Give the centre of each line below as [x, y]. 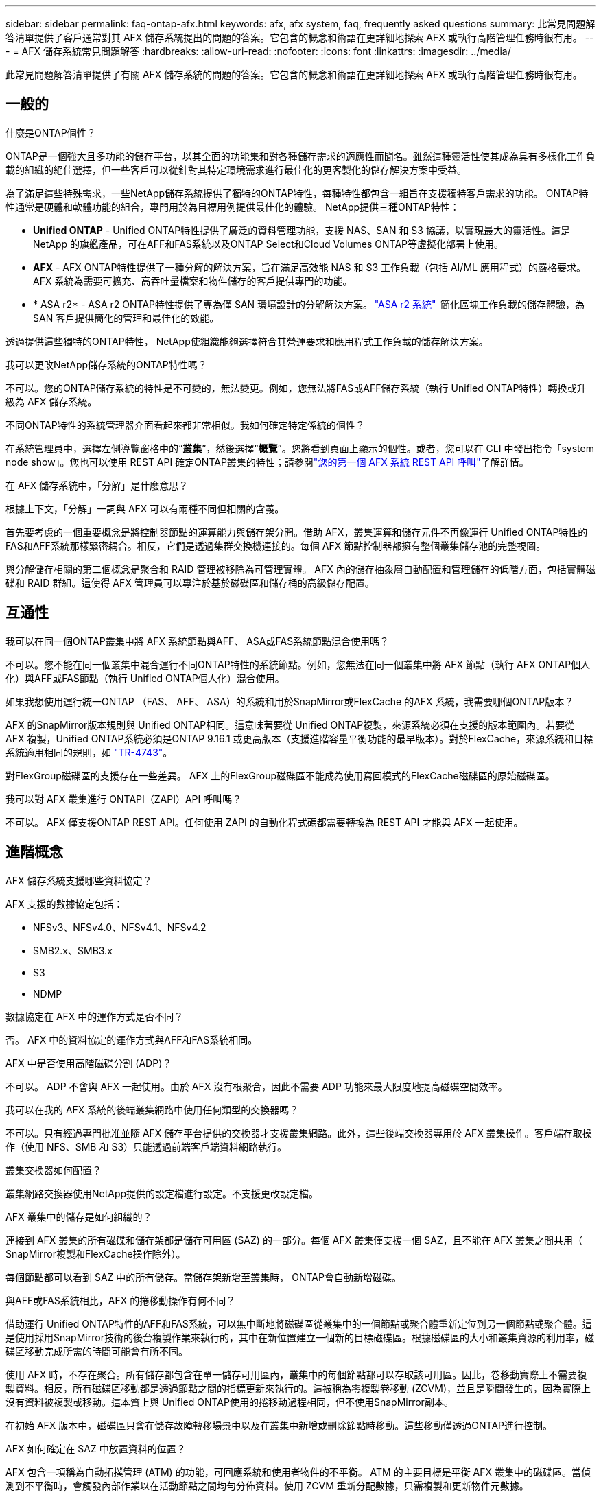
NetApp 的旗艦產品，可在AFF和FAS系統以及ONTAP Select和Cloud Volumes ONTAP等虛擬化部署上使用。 [269, 244]
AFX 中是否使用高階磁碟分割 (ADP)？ [89, 1063]
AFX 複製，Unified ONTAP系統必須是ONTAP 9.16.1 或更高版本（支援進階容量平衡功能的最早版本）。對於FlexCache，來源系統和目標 [299, 738]
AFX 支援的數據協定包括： [64, 904]
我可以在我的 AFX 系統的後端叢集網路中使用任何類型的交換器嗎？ [152, 1109]
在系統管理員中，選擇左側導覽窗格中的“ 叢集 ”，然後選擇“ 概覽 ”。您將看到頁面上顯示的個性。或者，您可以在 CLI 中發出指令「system [300, 448]
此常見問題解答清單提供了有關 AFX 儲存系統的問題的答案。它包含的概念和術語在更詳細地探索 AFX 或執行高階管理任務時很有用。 [294, 74]
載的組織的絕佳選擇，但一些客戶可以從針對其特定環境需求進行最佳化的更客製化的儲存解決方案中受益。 [236, 169]
